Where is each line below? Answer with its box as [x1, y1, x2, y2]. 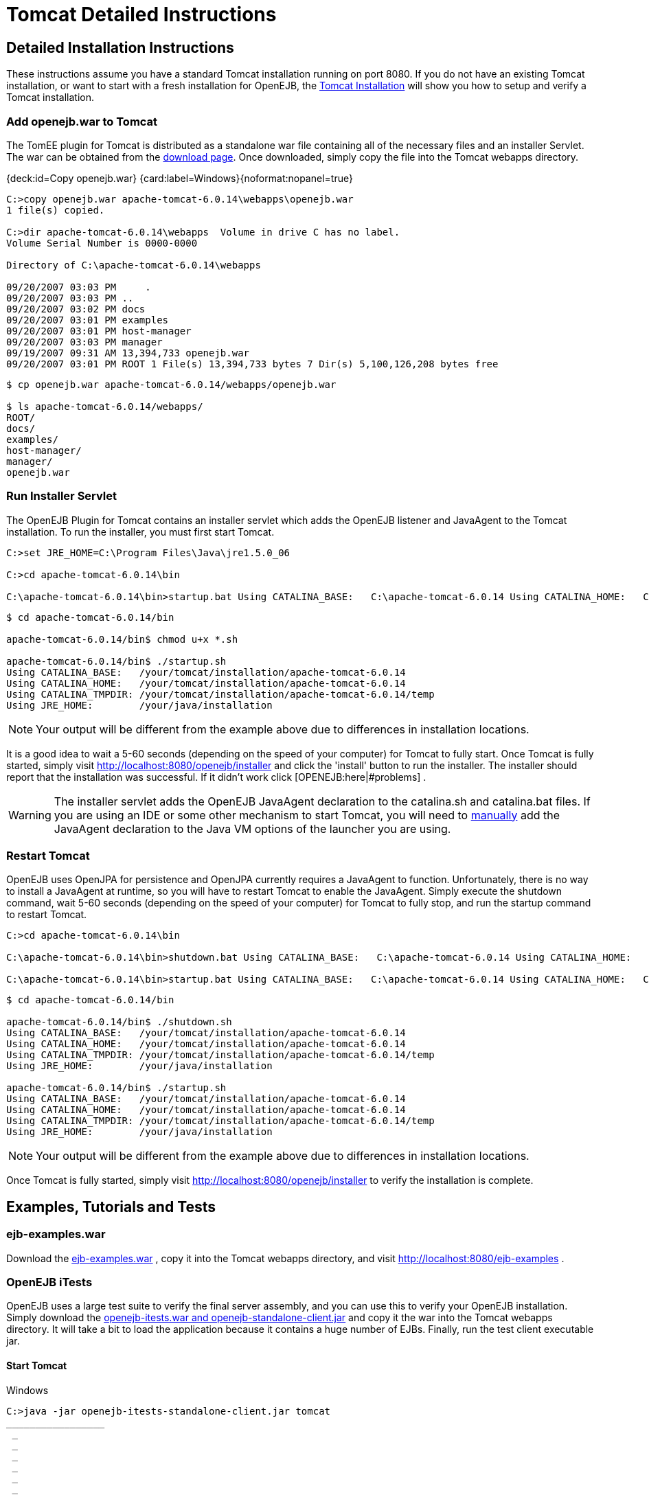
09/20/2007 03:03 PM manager [6, 336, 163, 347]
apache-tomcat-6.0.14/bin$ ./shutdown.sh [6, 1016, 232, 1028]
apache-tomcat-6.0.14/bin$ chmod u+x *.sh [6, 633, 238, 645]
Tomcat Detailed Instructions [6, 3, 277, 26]
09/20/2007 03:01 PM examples [6, 314, 169, 325]
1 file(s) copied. [6, 204, 105, 216]
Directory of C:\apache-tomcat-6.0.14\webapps [6, 259, 261, 271]
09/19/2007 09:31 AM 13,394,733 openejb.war [6, 347, 250, 358]
